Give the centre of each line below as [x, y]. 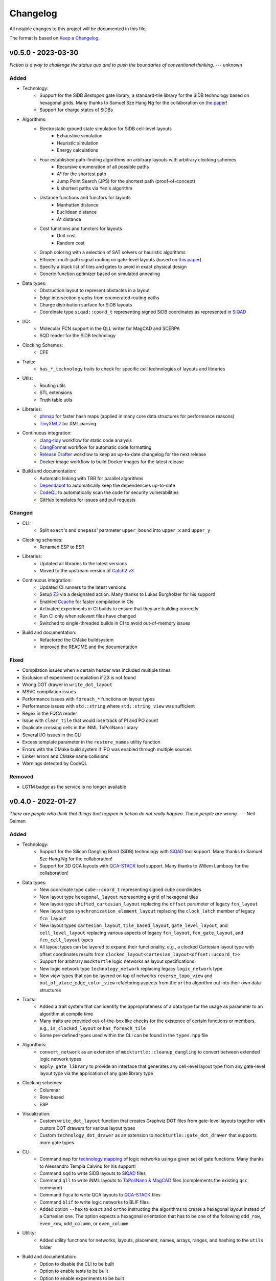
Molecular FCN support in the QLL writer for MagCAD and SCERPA [110, 328]
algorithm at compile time [66, 1014]
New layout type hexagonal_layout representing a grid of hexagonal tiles [119, 897]
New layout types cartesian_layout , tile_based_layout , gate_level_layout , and [134, 925]
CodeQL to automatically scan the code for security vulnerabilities [109, 492]
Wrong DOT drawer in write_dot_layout [67, 685]
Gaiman [18, 821]
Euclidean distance [77, 212]
